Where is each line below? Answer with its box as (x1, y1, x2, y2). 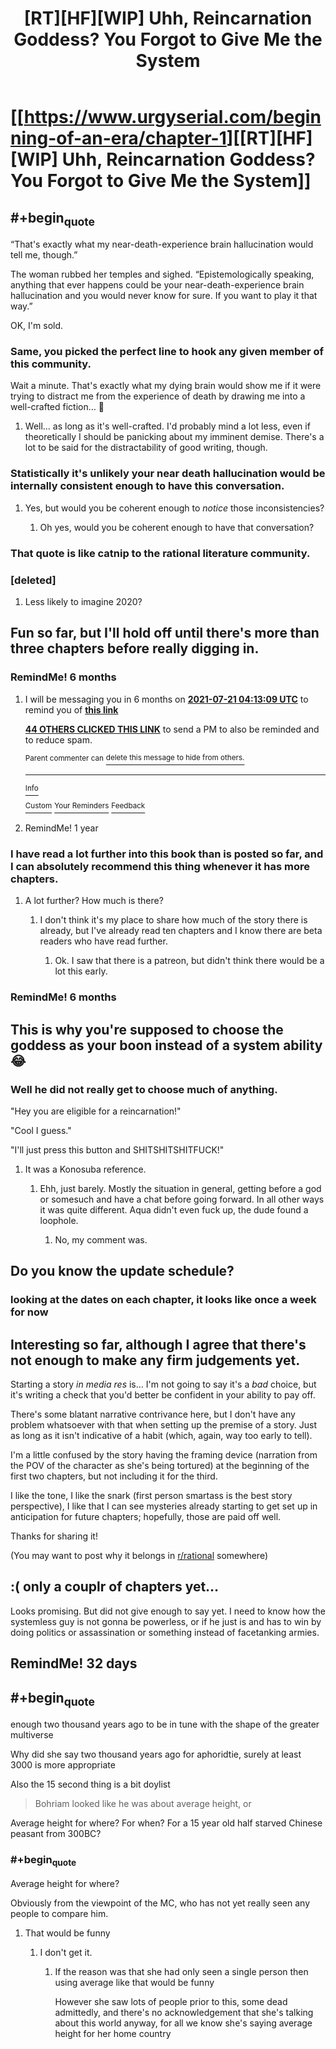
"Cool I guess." (10, 1124, 72, 1136)
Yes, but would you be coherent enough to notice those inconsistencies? (24, 502, 325, 514)
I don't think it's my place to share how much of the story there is (39, 914, 308, 926)
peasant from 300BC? (10, 1828, 102, 1840)
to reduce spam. (24, 733, 93, 746)
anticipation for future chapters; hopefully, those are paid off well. (10, 1511, 282, 1523)
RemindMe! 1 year (24, 822, 99, 834)
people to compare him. (10, 1907, 109, 1919)
